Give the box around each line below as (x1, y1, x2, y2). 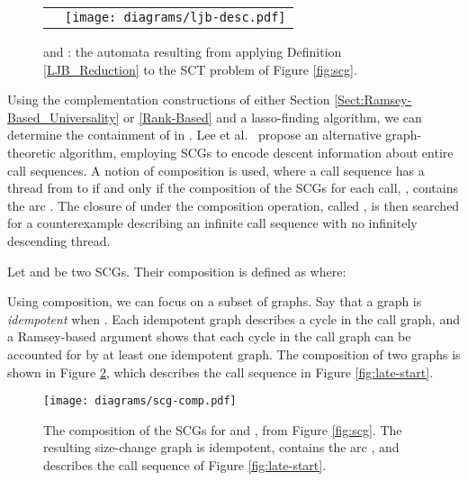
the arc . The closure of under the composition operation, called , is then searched (7, 195, 460, 214)
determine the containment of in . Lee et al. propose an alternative (7, 125, 382, 144)
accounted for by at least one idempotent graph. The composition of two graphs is (7, 344, 461, 363)
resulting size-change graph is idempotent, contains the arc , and (43, 438, 400, 457)
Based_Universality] (7, 107, 120, 126)
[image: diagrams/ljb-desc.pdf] (65, 10, 286, 24)
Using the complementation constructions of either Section (7, 90, 330, 109)
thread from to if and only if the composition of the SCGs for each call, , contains (7, 178, 458, 197)
